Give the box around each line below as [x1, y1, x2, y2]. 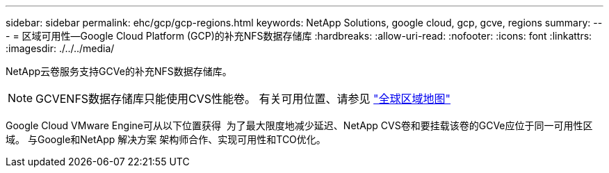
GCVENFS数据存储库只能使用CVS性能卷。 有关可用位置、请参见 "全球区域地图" [35, 92, 451, 106]
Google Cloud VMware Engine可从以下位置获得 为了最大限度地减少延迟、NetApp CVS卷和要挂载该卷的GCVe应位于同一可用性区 [6, 120, 593, 131]
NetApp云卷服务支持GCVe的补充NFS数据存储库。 [6, 65, 232, 77]
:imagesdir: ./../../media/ [6, 42, 115, 54]
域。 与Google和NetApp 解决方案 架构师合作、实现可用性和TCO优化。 [6, 133, 326, 145]
